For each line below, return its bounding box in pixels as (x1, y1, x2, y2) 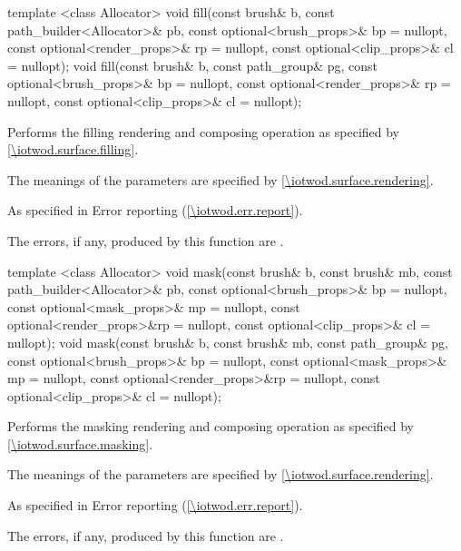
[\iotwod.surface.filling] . (7, 140, 139, 159)
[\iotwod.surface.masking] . (7, 434, 153, 453)
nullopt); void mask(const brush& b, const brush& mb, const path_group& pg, (7, 332, 448, 351)
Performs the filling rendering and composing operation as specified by (7, 122, 400, 141)
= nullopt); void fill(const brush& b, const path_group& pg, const (7, 55, 378, 74)
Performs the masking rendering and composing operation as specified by (7, 417, 415, 436)
